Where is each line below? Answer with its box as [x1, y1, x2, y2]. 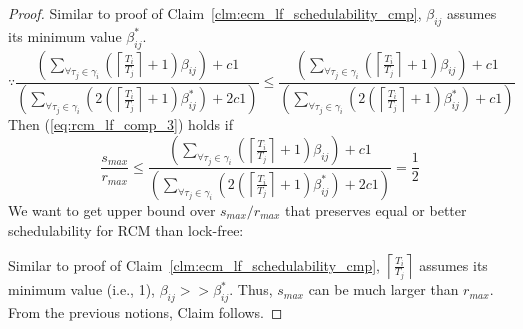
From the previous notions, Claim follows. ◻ [8, 301, 283, 322]
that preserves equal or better [284, 199, 467, 220]
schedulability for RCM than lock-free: [8, 219, 244, 240]
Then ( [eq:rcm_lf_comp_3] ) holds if [8, 114, 233, 135]
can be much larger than [308, 279, 459, 300]
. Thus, [229, 279, 273, 300]
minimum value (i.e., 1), [8, 279, 155, 300]
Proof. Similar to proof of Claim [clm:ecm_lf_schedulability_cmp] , [8, 3, 422, 23]
